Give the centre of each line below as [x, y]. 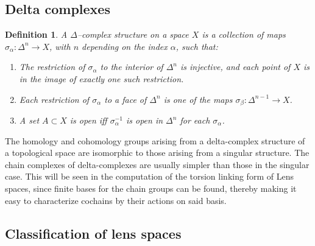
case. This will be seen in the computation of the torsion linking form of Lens [149, 176]
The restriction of [52, 67]
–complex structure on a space [133, 34]
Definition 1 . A [36, 34]
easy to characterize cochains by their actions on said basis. [116, 200]
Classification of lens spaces [93, 233]
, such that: [197, 46]
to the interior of [132, 67]
